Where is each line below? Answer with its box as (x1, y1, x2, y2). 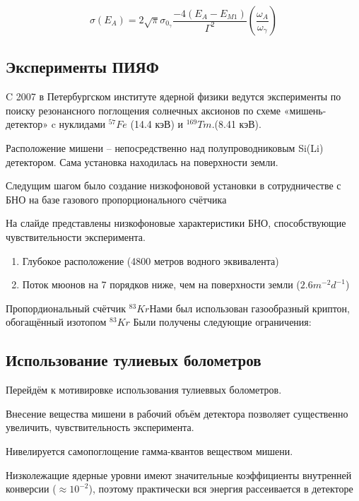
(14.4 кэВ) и (130, 117, 184, 131)
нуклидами (59, 117, 106, 131)
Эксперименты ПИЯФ (6, 56, 159, 78)
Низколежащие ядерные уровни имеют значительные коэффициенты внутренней (6, 467, 352, 482)
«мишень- (283, 102, 326, 117)
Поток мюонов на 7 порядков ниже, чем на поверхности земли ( (22, 277, 300, 292)
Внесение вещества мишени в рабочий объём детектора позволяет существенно (6, 406, 348, 420)
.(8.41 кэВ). (211, 117, 261, 131)
